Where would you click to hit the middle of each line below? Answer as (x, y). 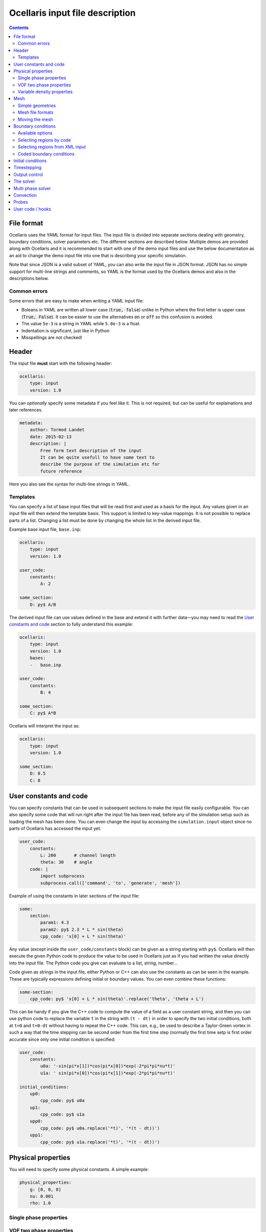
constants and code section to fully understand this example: (71, 624)
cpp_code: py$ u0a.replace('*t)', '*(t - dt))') (100, 1128)
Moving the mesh (35, 119)
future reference (61, 471)
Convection (25, 195)
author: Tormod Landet (57, 430)
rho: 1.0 (40, 1203)
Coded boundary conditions (46, 154)
